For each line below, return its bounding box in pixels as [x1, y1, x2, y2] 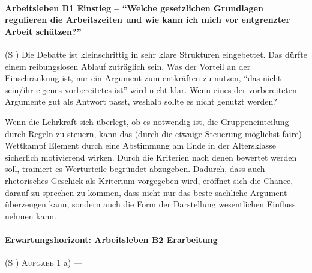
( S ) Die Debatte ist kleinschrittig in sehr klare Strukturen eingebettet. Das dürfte [5, 48, 308, 60]
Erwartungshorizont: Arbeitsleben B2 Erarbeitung [5, 233, 218, 245]
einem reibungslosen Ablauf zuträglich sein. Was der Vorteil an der [5, 60, 251, 72]
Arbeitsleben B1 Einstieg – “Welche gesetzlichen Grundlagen [5, 1, 263, 14]
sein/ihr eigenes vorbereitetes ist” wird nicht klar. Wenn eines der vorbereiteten [5, 83, 297, 96]
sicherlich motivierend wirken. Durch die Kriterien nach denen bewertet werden [5, 150, 297, 163]
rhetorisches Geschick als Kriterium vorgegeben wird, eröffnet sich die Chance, [5, 174, 293, 186]
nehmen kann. [5, 209, 56, 222]
